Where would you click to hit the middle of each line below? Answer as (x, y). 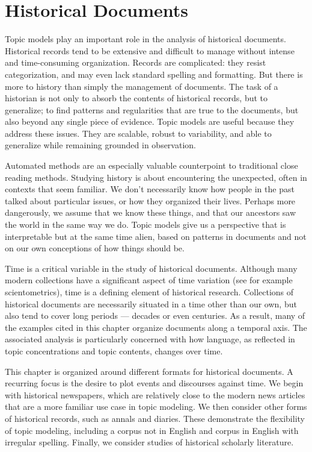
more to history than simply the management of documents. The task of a (142, 86)
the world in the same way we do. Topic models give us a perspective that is (145, 224)
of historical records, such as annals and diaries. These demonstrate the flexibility (155, 418)
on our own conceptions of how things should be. (95, 248)
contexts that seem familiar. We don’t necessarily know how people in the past (150, 189)
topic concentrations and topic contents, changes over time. (114, 350)
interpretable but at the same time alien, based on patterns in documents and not (156, 236)
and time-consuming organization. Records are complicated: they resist (136, 62)
